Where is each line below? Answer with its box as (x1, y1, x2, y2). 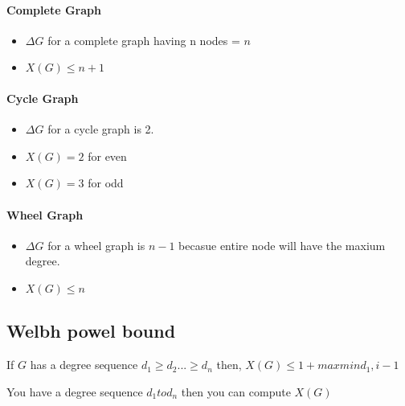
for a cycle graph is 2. (47, 121, 154, 137)
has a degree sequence (30, 356, 138, 373)
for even (88, 147, 127, 164)
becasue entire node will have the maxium (178, 236, 386, 253)
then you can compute (181, 383, 291, 400)
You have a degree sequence (6, 383, 143, 400)
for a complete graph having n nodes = (47, 31, 240, 48)
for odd (88, 174, 124, 191)
